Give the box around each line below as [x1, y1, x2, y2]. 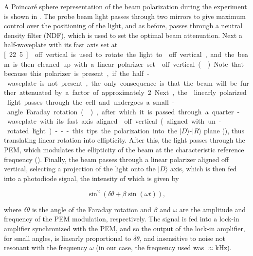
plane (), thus [204, 125, 244, 135]
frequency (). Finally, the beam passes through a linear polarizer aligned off [4, 154, 229, 164]
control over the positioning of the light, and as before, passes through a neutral [4, 20, 243, 31]
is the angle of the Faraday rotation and [32, 204, 151, 214]
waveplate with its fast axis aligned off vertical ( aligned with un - [7, 116, 221, 126]
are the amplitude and [179, 204, 246, 214]
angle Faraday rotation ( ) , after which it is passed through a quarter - [7, 106, 240, 116]
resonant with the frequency [4, 242, 88, 253]
